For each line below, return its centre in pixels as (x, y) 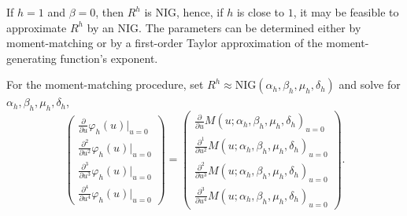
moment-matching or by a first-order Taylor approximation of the (165, 43)
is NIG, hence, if (184, 12)
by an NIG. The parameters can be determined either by (224, 27)
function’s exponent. (109, 58)
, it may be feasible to (346, 12)
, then (110, 12)
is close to (260, 12)
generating (31, 58)
